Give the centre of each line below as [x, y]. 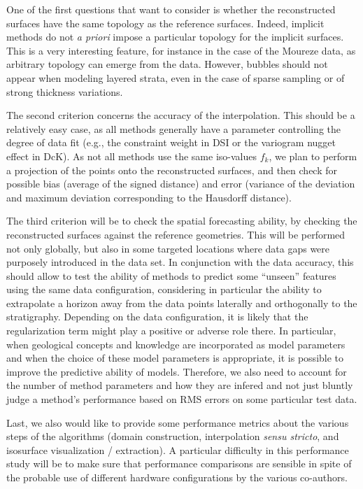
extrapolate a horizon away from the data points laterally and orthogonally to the [182, 303]
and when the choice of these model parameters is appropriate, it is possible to [175, 358]
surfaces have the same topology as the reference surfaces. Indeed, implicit [165, 23]
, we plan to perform [313, 156]
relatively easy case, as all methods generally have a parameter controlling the [174, 128]
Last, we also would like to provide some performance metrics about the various [178, 422]
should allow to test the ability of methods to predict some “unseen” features [171, 275]
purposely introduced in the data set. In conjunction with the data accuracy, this [180, 262]
